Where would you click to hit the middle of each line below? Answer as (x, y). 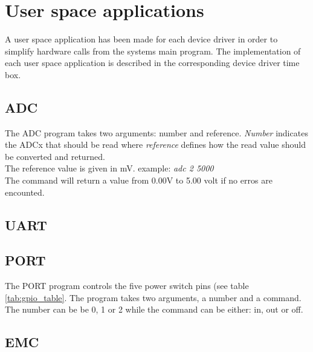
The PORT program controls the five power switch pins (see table (127, 286)
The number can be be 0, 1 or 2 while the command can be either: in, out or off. (154, 309)
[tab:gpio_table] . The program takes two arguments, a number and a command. (153, 297)
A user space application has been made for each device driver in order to (141, 39)
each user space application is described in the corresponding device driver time (152, 63)
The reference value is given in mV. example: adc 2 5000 (109, 168)
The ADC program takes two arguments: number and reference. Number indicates (156, 132)
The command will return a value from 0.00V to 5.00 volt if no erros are (139, 180)
